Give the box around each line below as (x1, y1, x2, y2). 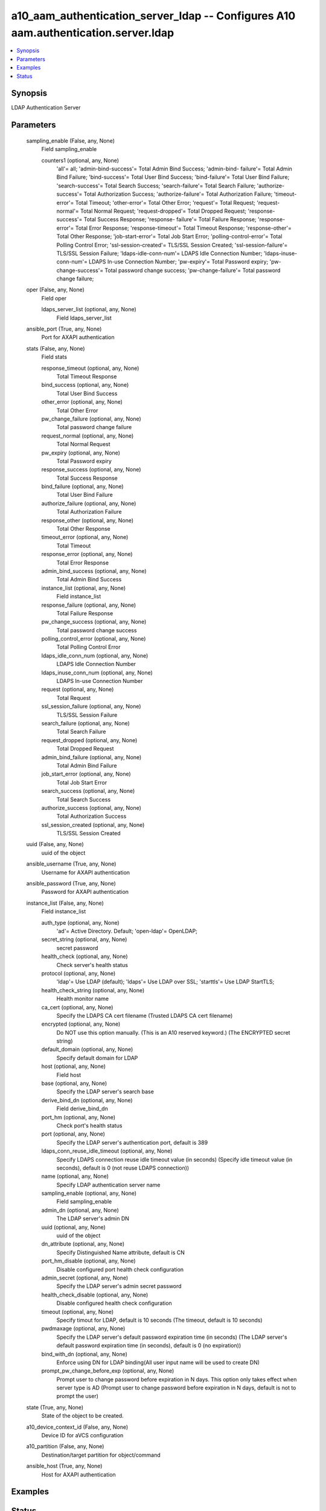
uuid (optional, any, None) (41, 1223, 106, 1231)
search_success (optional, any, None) (41, 788, 135, 795)
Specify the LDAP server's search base (56, 1088, 154, 1095)
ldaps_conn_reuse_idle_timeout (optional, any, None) (41, 1147, 173, 1154)
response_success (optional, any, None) (41, 466, 141, 473)
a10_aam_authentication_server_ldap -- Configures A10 (11, 9, 296, 22)
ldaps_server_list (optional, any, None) (41, 306, 137, 313)
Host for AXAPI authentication (41, 1471, 116, 1478)
